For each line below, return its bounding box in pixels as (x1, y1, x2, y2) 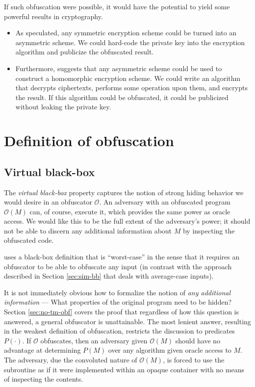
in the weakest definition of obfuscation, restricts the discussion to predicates (4, 326, 235, 336)
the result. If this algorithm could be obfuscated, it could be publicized (15, 92, 229, 102)
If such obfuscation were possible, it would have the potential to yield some (4, 1, 230, 11)
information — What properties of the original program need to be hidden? (4, 297, 232, 307)
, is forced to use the (163, 355, 225, 365)
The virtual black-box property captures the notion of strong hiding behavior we (4, 187, 244, 197)
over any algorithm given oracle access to (108, 345, 231, 355)
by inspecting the (182, 225, 235, 235)
